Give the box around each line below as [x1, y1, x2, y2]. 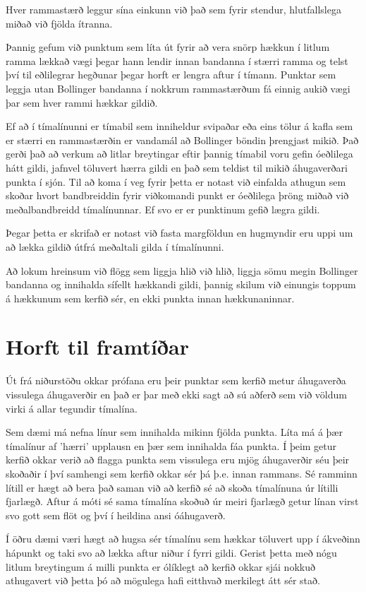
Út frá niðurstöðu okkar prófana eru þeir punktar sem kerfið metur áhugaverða [6, 373, 346, 388]
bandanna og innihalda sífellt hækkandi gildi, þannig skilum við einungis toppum [6, 277, 356, 292]
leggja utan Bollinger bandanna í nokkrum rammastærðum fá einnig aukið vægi [6, 81, 350, 95]
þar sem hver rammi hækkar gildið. [6, 95, 158, 109]
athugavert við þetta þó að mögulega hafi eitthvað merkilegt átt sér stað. [6, 573, 320, 588]
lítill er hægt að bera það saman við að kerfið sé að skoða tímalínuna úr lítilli [6, 480, 338, 495]
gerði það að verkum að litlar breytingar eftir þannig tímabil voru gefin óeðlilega [6, 146, 353, 161]
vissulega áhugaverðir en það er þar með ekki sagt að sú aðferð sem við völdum [6, 387, 347, 401]
